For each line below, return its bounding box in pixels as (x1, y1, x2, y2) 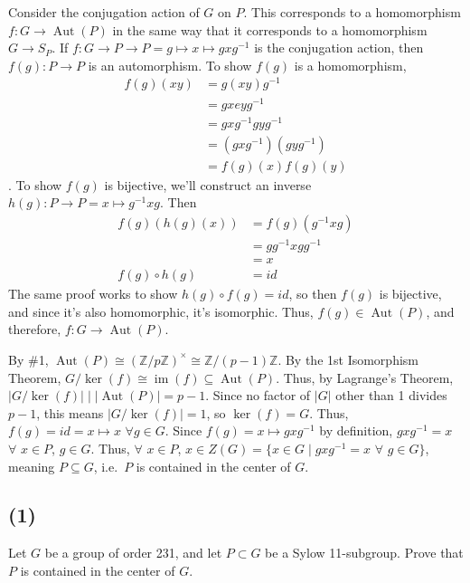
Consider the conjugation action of (8, 3, 200, 21)
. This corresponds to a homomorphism (243, 3, 461, 21)
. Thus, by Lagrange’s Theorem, (276, 368, 454, 387)
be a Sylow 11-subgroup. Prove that (265, 543, 464, 562)
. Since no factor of (205, 386, 311, 405)
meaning (8, 456, 55, 475)
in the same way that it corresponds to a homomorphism (112, 20, 428, 39)
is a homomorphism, (294, 55, 407, 74)
